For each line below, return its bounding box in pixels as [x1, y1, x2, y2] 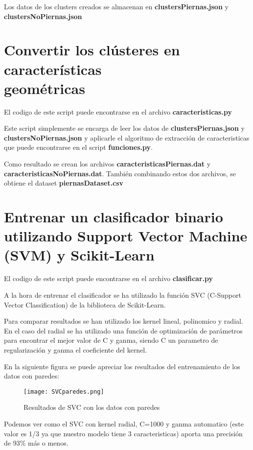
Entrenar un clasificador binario [4, 207, 223, 227]
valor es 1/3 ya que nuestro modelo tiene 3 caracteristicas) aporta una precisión [4, 428, 243, 438]
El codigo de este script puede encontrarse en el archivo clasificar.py [4, 273, 213, 284]
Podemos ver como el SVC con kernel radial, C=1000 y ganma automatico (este [4, 418, 244, 428]
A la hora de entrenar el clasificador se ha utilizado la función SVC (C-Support [4, 289, 241, 300]
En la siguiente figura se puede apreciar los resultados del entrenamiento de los [4, 361, 240, 371]
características [4, 59, 102, 79]
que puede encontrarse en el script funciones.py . [4, 142, 153, 152]
